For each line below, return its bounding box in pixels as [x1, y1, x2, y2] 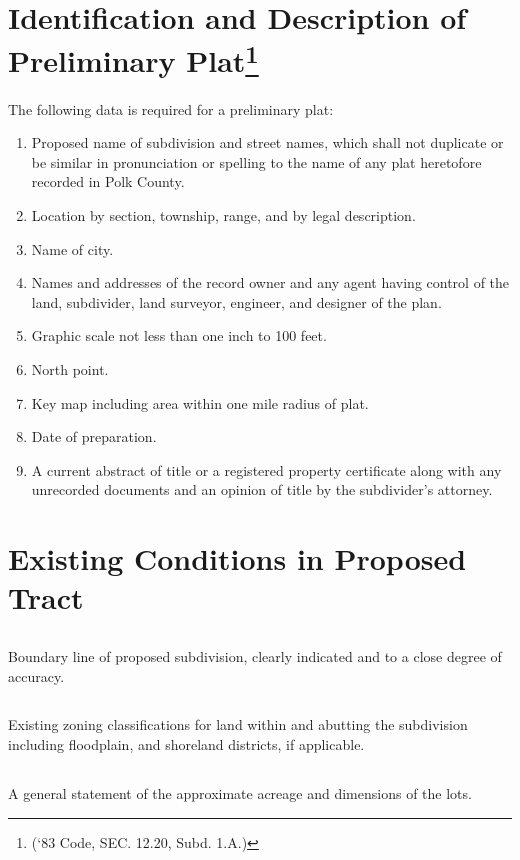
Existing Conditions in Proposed [8, 538, 467, 579]
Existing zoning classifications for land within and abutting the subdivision [8, 714, 468, 735]
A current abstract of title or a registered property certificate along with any [31, 459, 502, 480]
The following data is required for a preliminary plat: [8, 98, 334, 119]
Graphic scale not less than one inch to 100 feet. [31, 325, 327, 346]
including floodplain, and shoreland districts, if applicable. [8, 734, 365, 755]
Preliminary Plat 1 [8, 36, 259, 81]
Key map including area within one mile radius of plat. [31, 392, 369, 413]
